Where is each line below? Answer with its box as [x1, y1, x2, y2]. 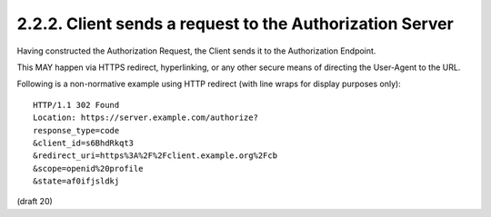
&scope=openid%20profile [33, 163, 144, 173]
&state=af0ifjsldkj [33, 176, 120, 186]
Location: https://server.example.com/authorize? [33, 113, 259, 123]
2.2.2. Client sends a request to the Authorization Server [16, 14, 454, 34]
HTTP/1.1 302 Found [33, 100, 120, 110]
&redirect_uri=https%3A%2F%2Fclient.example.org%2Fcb [33, 151, 277, 161]
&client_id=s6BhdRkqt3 [33, 137, 135, 148]
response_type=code [33, 125, 120, 135]
